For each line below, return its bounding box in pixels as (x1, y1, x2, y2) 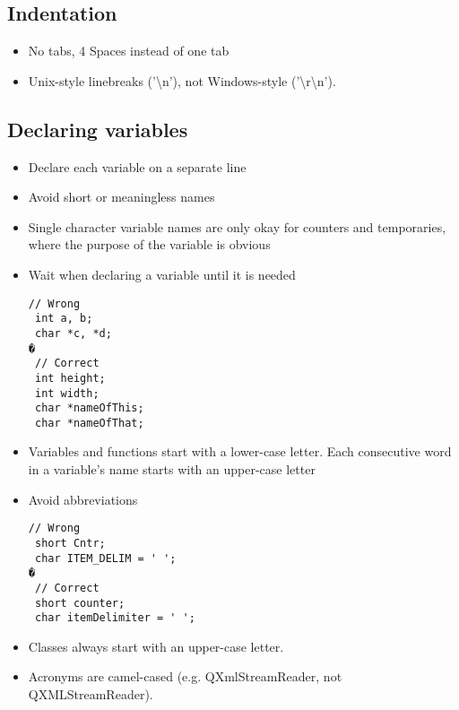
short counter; (34, 596, 126, 610)
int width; (34, 386, 100, 400)
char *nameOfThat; (34, 416, 144, 429)
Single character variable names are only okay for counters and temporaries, (28, 217, 446, 236)
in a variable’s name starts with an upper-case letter (28, 460, 316, 479)
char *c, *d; (34, 326, 112, 340)
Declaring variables (7, 115, 188, 143)
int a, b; (34, 312, 93, 325)
